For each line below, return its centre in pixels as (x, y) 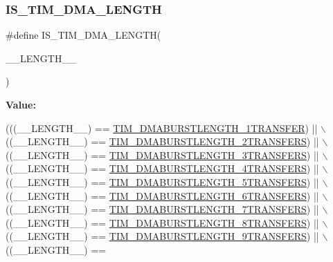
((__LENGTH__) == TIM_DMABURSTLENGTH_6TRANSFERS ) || (162, 195)
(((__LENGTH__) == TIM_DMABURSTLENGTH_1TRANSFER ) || (162, 128)
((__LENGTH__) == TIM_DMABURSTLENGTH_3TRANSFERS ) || (162, 155)
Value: (21, 104)
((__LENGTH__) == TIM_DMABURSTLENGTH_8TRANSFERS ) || (162, 222)
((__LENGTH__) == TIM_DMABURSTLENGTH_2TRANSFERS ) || (162, 141)
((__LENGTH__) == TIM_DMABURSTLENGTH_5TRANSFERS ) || (162, 181)
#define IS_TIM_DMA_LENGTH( (83, 35)
